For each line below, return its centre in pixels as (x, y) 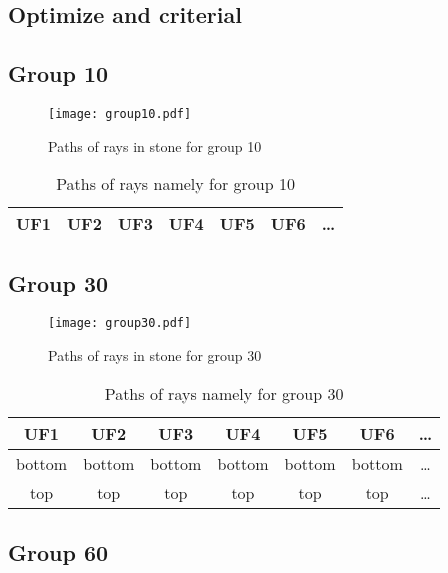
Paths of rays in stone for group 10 (155, 145)
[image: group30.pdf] (120, 323)
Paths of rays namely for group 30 (224, 393)
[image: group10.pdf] (120, 113)
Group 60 (58, 552)
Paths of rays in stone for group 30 (155, 355)
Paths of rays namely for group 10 (175, 184)
